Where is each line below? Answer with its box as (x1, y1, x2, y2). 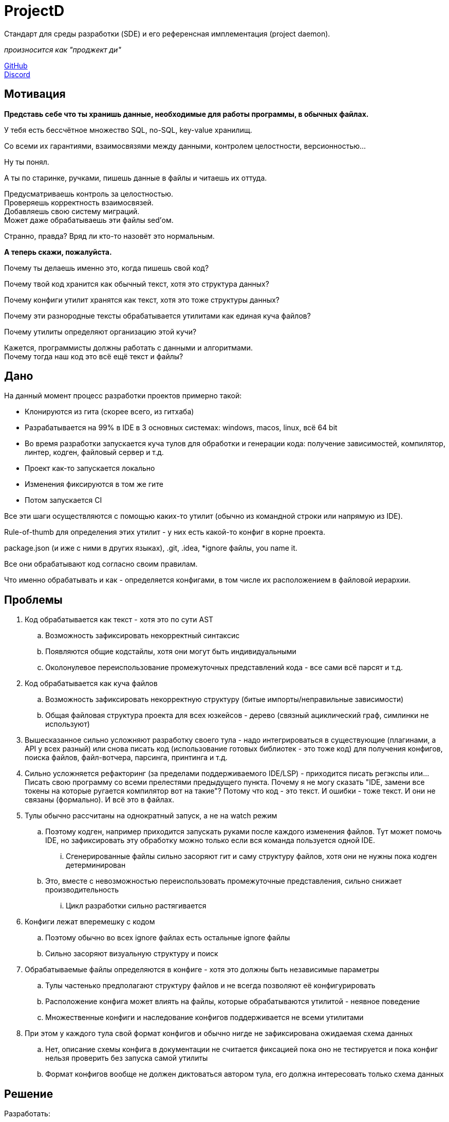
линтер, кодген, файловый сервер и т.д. (25, 448, 164, 457)
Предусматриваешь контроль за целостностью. (4, 189, 174, 198)
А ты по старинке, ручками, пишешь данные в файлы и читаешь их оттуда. (4, 173, 267, 182)
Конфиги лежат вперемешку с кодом (25, 917, 155, 926)
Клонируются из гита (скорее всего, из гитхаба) (25, 407, 194, 416)
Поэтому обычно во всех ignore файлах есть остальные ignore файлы (45, 933, 290, 942)
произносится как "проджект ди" (4, 45, 121, 54)
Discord (4, 69, 30, 79)
